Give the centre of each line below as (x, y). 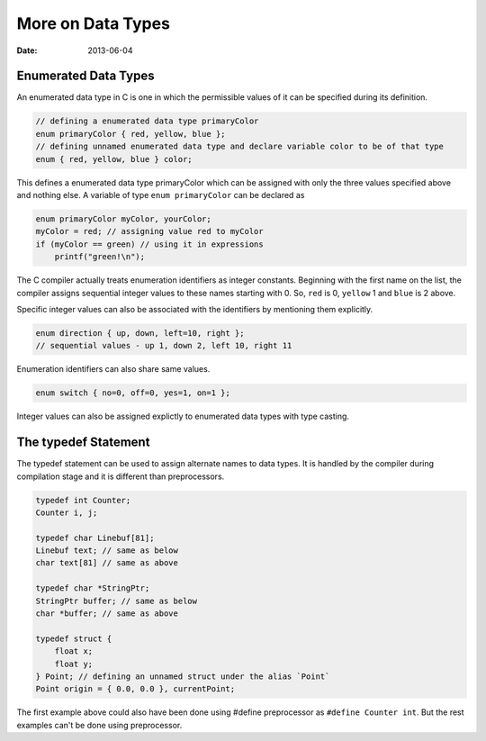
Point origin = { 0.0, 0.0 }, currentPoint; (135, 689)
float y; (74, 664)
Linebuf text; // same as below (107, 551)
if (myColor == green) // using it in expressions (150, 244)
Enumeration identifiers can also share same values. (113, 369)
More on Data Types (94, 23)
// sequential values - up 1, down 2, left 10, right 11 (164, 346)
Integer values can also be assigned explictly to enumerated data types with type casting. (183, 416)
